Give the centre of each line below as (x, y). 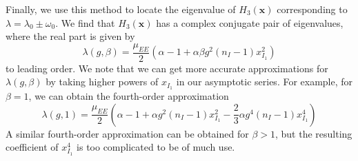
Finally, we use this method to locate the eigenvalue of (121, 9)
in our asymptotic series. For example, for (265, 82)
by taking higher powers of (102, 82)
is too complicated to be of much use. (156, 147)
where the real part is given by (70, 36)
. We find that (85, 22)
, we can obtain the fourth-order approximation (129, 96)
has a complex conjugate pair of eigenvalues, (250, 22)
